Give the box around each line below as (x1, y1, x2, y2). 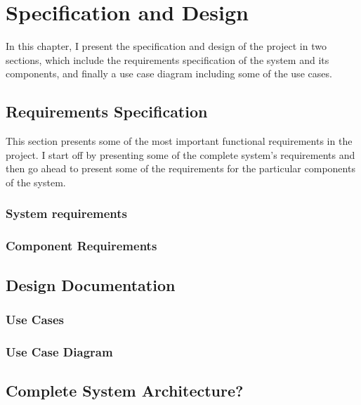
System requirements (6, 205, 127, 222)
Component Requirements (6, 237, 157, 255)
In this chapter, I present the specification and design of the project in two (6, 39, 327, 53)
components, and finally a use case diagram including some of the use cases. (6, 66, 332, 81)
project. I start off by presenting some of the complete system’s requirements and (6, 147, 355, 162)
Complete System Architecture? (6, 380, 244, 401)
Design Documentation (6, 274, 176, 295)
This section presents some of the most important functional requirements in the (6, 134, 353, 148)
